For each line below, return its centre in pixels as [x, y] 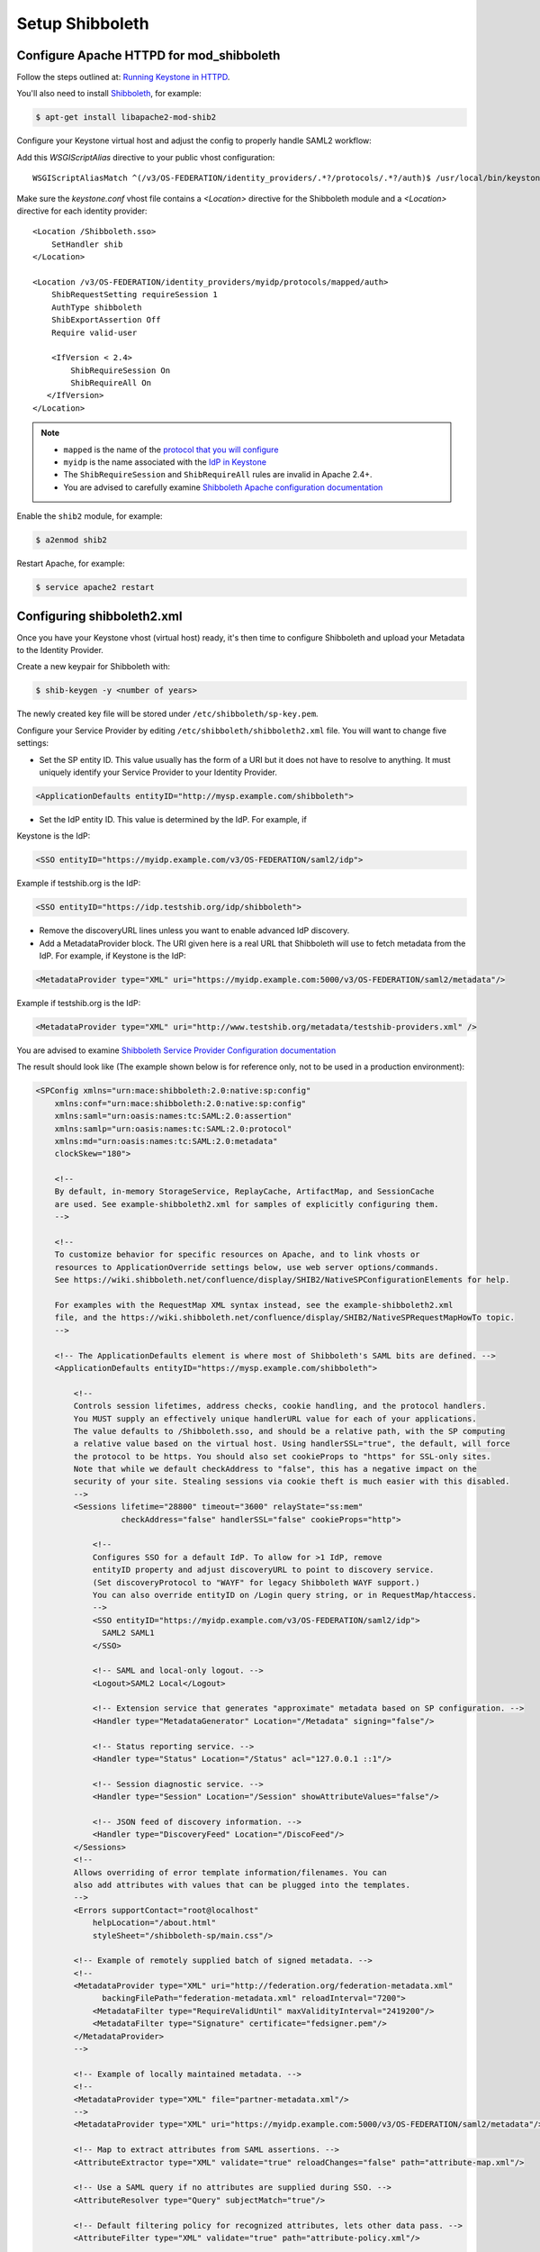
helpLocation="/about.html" [154, 1923]
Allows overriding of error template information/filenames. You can [230, 1872]
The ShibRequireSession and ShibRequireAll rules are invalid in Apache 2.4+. [218, 475]
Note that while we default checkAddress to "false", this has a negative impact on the [275, 1469]
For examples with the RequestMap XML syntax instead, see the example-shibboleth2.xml [254, 1305]
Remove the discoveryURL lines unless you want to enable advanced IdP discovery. [194, 931]
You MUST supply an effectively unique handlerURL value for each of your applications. [275, 1418]
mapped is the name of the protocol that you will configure [171, 449]
